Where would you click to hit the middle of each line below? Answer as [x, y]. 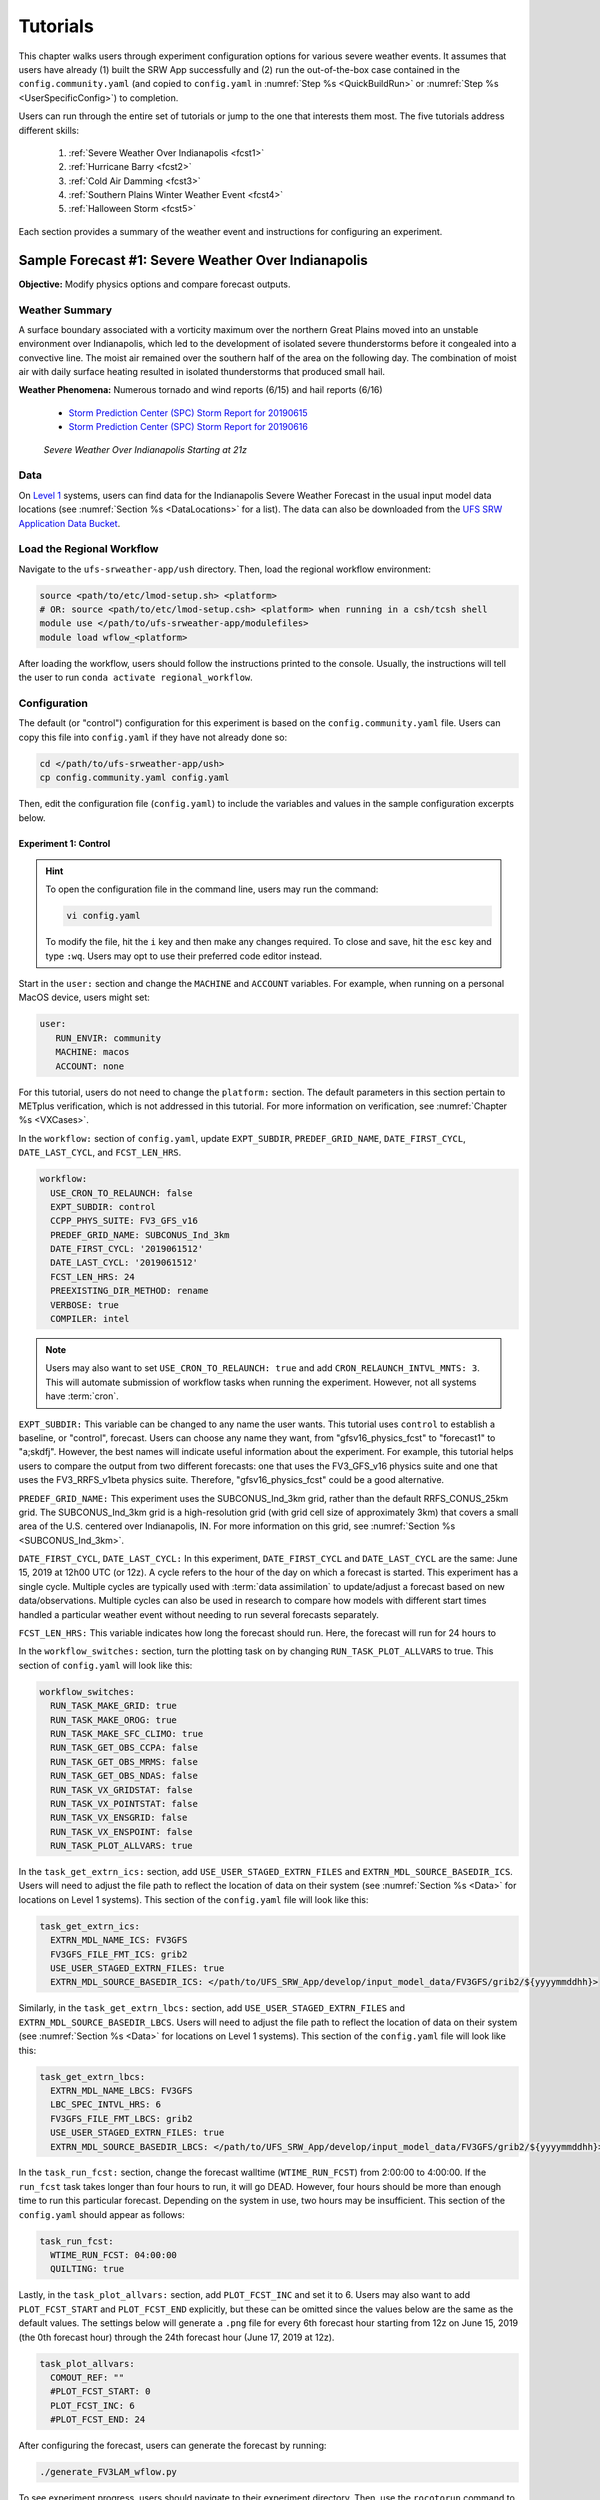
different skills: [49, 130]
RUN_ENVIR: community [108, 1038]
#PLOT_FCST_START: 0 [100, 2391]
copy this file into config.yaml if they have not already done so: [153, 737]
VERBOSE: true [85, 1304]
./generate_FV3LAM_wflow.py [108, 2472]
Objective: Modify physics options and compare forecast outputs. [154, 284]
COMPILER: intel [90, 1319]
